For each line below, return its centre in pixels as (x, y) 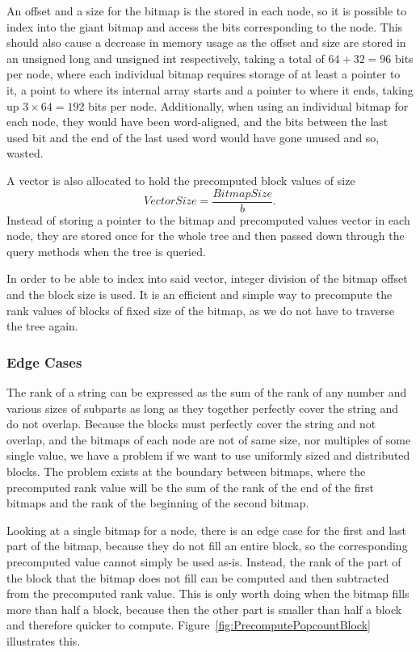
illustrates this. (44, 640)
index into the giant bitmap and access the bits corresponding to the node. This (205, 26)
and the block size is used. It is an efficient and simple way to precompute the (199, 294)
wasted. (25, 153)
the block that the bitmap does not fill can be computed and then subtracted (198, 577)
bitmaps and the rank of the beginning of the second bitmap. (158, 503)
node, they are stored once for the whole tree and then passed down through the (206, 236)
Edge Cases (44, 362)
